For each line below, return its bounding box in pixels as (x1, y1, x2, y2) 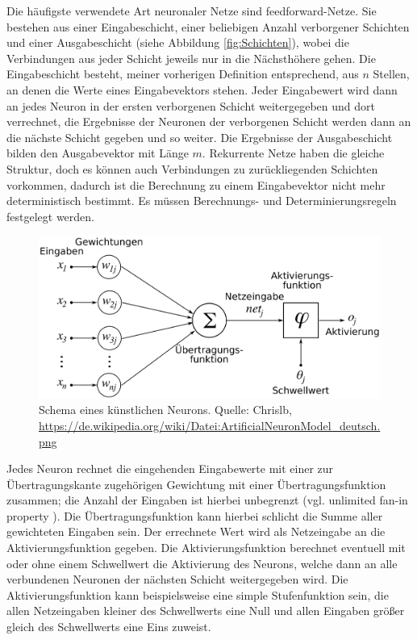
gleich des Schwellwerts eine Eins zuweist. (6, 618, 211, 635)
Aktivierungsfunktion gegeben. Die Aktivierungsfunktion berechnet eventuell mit (6, 539, 406, 556)
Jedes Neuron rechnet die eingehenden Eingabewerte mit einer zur (6, 460, 334, 477)
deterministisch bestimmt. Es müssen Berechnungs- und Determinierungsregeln (6, 192, 397, 209)
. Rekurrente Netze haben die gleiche (202, 144, 385, 161)
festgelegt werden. (6, 207, 94, 224)
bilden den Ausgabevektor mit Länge (6, 144, 189, 161)
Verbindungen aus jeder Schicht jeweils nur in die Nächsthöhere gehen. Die (6, 49, 376, 66)
